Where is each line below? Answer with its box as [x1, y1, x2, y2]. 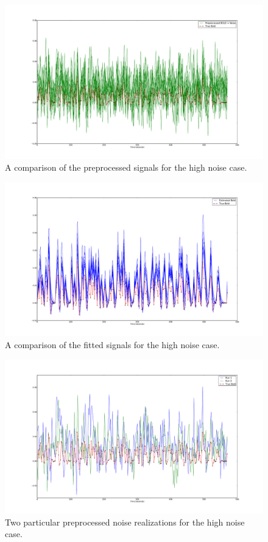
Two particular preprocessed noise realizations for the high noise [5, 515, 245, 528]
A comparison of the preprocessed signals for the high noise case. [5, 161, 247, 174]
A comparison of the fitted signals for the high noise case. [5, 338, 220, 351]
